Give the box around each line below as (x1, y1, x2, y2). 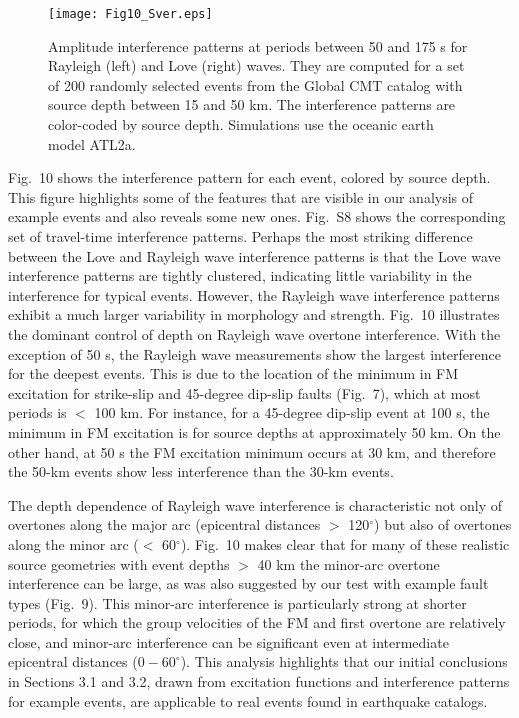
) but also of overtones (374, 514, 512, 535)
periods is (8, 402, 67, 423)
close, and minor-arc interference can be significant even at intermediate (8, 631, 449, 652)
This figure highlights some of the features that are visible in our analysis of (8, 186, 474, 207)
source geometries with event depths (8, 553, 230, 574)
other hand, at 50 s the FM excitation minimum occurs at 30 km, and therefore (8, 441, 496, 462)
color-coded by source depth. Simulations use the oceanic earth (48, 114, 434, 135)
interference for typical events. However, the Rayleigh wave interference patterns (8, 284, 500, 305)
